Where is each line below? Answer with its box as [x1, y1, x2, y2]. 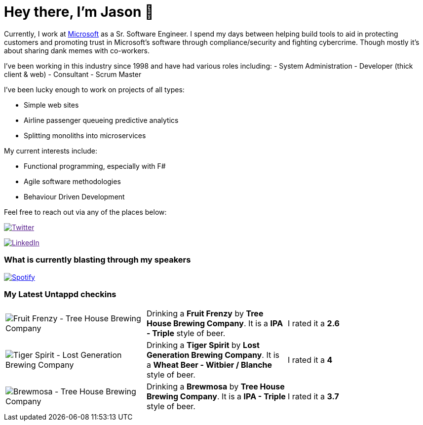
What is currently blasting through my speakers [4, 255, 191, 265]
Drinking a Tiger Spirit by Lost [146, 340, 260, 350]
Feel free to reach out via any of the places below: [4, 207, 167, 216]
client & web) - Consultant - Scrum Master [4, 70, 142, 78]
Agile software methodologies [24, 177, 121, 186]
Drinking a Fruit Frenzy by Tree [146, 309, 264, 319]
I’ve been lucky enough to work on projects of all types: [4, 85, 185, 94]
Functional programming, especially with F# [24, 161, 166, 170]
